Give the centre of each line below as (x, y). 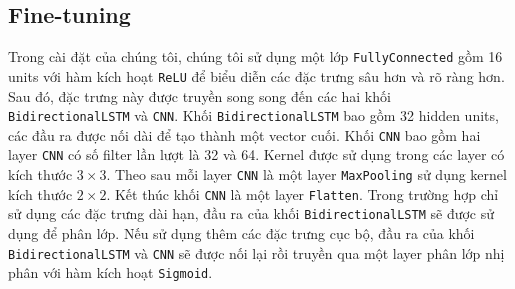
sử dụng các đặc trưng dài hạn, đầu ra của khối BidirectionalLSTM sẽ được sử (251, 213)
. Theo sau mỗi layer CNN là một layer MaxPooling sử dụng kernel (306, 174)
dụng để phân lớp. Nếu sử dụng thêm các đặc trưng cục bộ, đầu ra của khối (241, 233)
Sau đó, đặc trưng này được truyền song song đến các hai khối (199, 95)
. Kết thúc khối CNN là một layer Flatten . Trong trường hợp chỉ (302, 193)
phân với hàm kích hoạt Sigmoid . (110, 272)
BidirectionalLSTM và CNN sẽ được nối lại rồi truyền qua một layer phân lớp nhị (256, 252)
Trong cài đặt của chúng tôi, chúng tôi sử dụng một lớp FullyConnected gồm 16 (255, 56)
